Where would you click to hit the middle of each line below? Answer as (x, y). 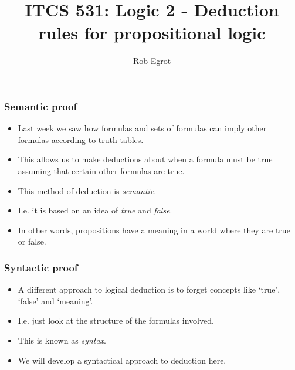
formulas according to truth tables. (81, 139)
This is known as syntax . (62, 340)
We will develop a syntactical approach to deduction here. (122, 360)
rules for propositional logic (152, 33)
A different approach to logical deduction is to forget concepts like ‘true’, (149, 289)
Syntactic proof (41, 267)
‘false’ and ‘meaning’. (55, 301)
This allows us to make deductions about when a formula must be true (145, 159)
